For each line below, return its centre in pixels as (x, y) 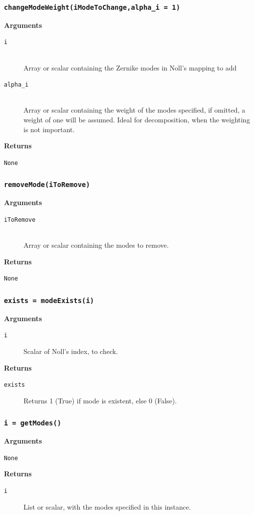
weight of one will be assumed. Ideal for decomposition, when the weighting (137, 120)
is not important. (49, 129)
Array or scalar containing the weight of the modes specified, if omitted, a (135, 110)
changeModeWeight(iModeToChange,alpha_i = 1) (92, 7)
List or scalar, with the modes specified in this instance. (107, 506)
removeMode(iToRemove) (47, 185)
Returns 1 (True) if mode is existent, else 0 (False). (100, 400)
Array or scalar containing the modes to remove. (96, 245)
